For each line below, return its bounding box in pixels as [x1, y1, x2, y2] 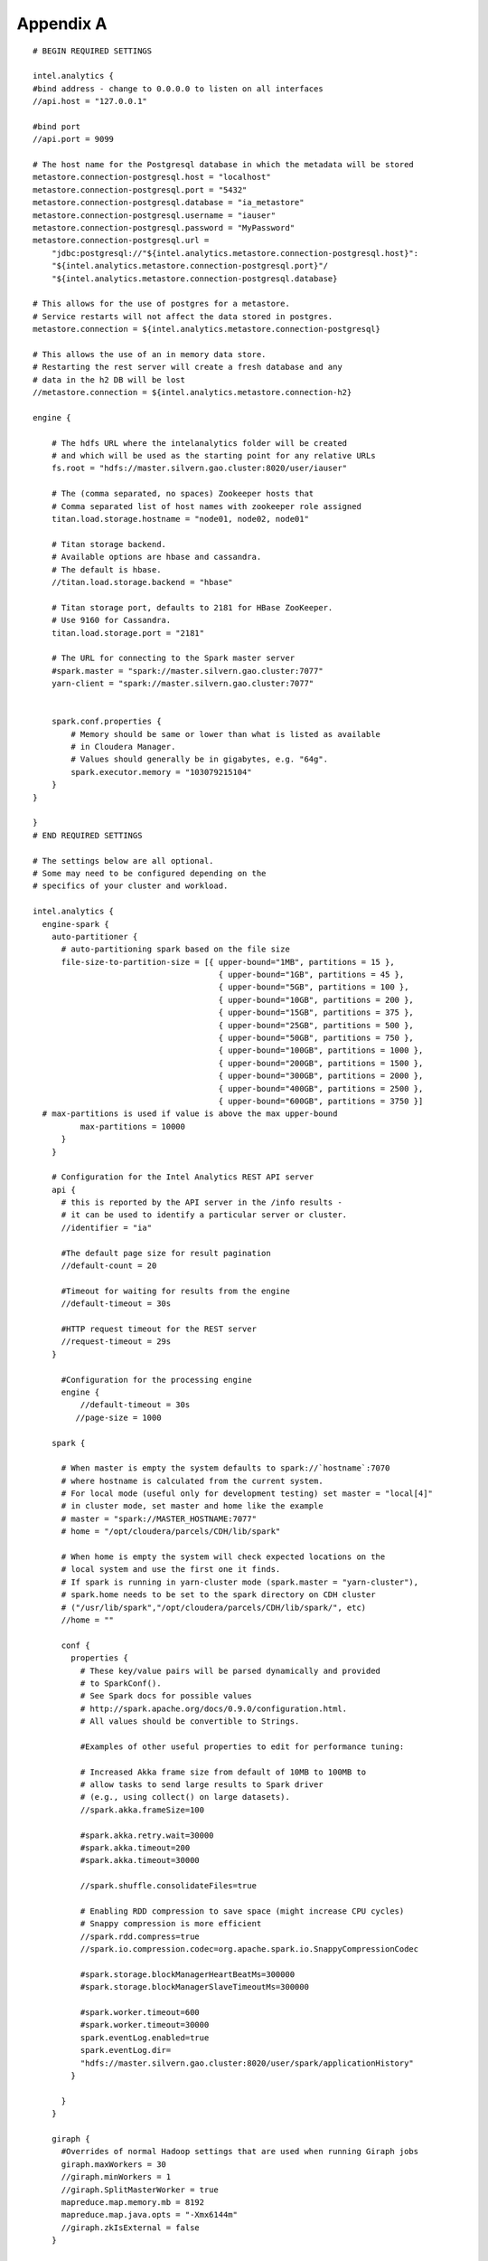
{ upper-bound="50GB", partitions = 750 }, [218, 1033, 415, 1044]
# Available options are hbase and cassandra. [51, 552, 262, 563]
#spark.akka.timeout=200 [80, 1843, 191, 1853]
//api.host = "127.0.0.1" [33, 96, 148, 107]
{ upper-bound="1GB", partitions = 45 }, [218, 970, 405, 980]
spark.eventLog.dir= [80, 2045, 172, 2056]
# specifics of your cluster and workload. [33, 881, 229, 891]
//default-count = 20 [61, 1261, 157, 1271]
